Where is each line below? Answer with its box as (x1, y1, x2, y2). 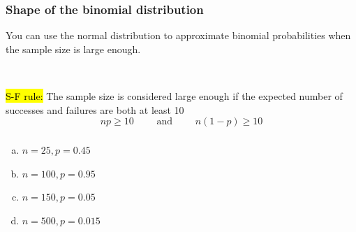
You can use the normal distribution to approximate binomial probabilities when (6, 28, 351, 43)
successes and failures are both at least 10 (6, 102, 184, 117)
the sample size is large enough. (6, 41, 141, 56)
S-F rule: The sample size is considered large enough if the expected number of (6, 89, 343, 103)
